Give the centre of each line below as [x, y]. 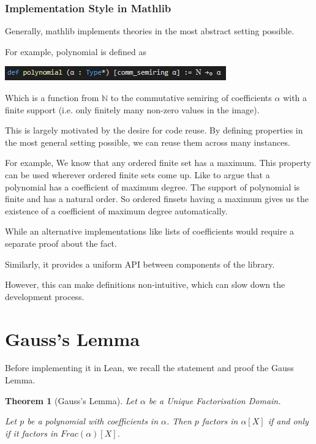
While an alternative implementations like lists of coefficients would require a [150, 231]
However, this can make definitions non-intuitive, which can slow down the [145, 284]
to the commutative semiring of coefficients [191, 97]
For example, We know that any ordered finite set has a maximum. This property [158, 163]
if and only [288, 421]
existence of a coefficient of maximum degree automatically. [116, 210]
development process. [45, 296]
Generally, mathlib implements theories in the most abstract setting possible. [150, 31]
